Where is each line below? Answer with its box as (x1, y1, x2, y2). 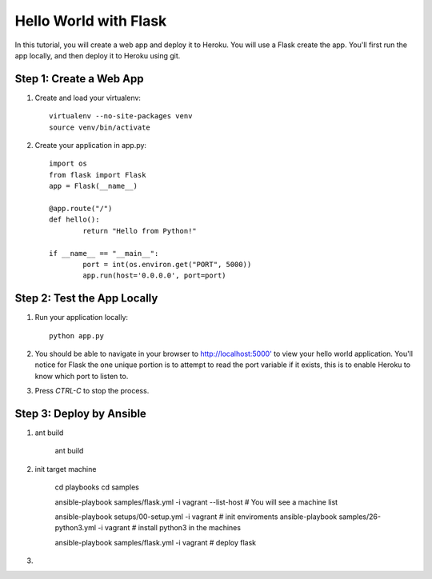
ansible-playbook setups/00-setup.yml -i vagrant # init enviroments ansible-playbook (54, 512, 338, 521)
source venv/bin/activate (49, 122, 151, 132)
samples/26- (338, 512, 382, 521)
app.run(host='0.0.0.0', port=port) (82, 271, 227, 280)
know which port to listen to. (34, 371, 129, 381)
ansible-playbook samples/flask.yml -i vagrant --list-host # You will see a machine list (54, 497, 338, 507)
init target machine (34, 464, 97, 473)
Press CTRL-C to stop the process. (34, 386, 150, 396)
